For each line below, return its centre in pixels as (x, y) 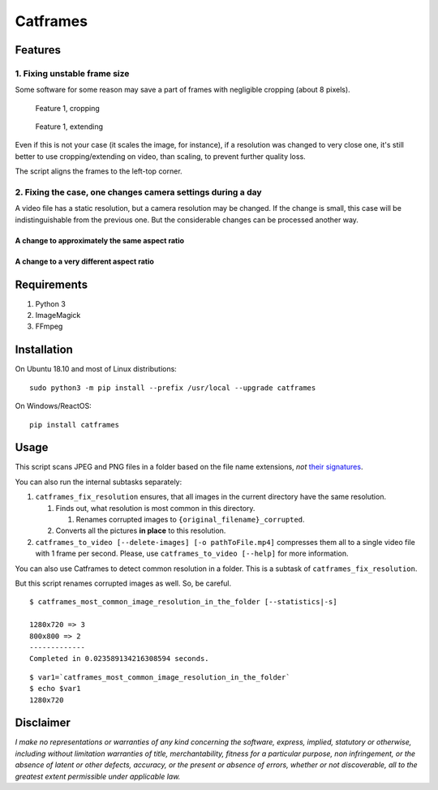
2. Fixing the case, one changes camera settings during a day (139, 192)
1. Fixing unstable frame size (72, 73)
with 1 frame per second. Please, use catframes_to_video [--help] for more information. (192, 554)
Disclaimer (43, 723)
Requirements (52, 284)
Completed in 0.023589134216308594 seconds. (120, 659)
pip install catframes (75, 425)
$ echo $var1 (55, 689)
